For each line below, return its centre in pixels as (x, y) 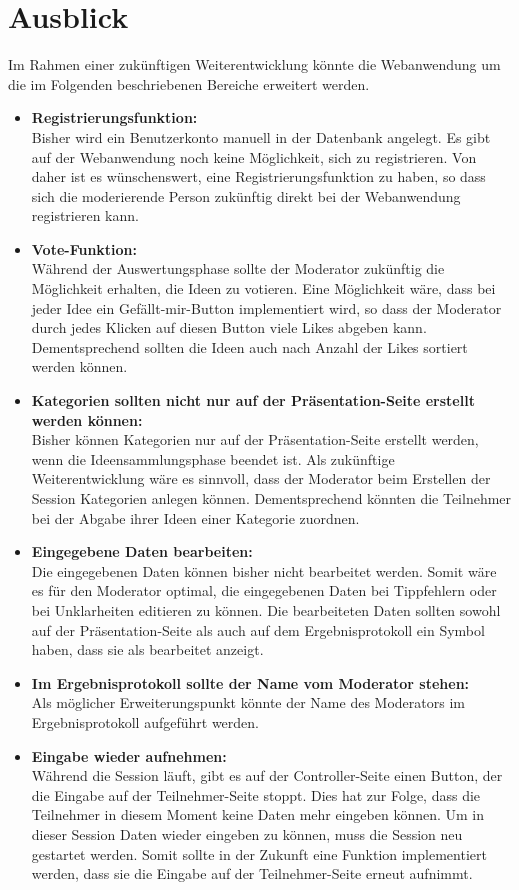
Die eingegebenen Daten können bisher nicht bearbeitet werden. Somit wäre (264, 570)
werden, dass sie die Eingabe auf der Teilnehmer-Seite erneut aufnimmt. (252, 873)
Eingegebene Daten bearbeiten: (142, 551)
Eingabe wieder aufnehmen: (129, 755)
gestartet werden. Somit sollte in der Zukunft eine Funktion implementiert (259, 853)
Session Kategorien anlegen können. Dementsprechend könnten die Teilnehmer (271, 498)
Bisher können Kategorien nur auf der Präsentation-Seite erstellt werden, (255, 439)
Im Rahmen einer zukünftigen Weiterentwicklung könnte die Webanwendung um (254, 64)
